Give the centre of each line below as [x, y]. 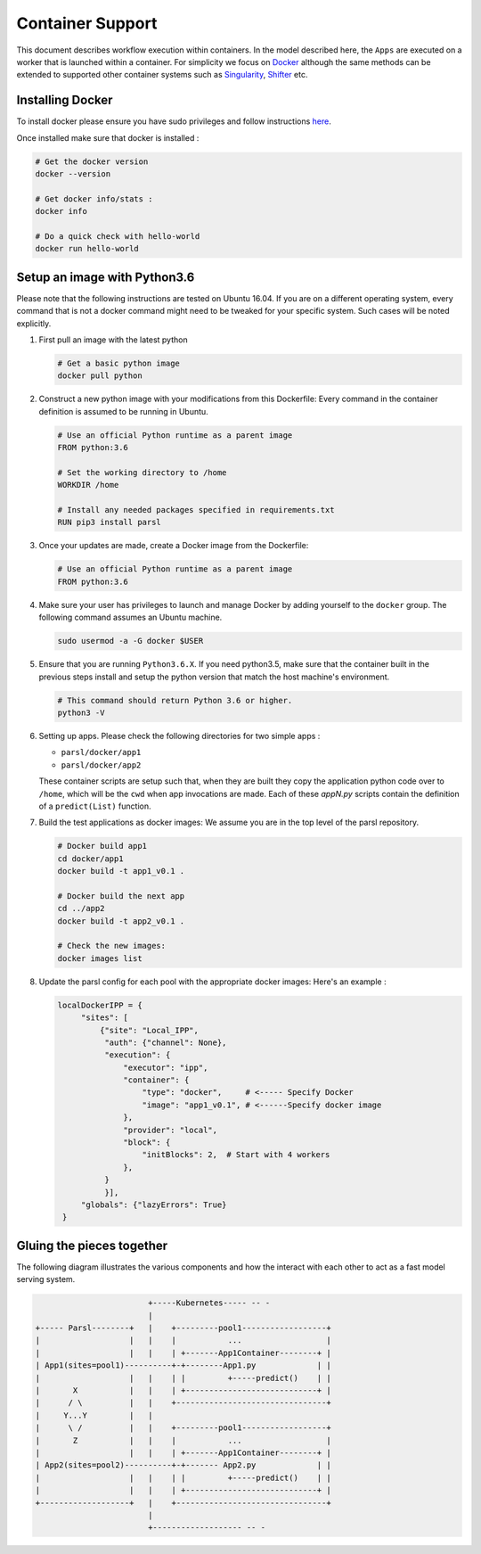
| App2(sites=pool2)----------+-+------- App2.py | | [183, 1465]
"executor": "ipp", [166, 1067]
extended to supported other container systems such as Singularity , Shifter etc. [162, 75]
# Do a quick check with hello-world [118, 236]
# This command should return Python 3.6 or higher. [175, 700]
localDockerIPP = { [100, 1005]
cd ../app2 [81, 909]
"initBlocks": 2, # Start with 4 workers [236, 1155]
